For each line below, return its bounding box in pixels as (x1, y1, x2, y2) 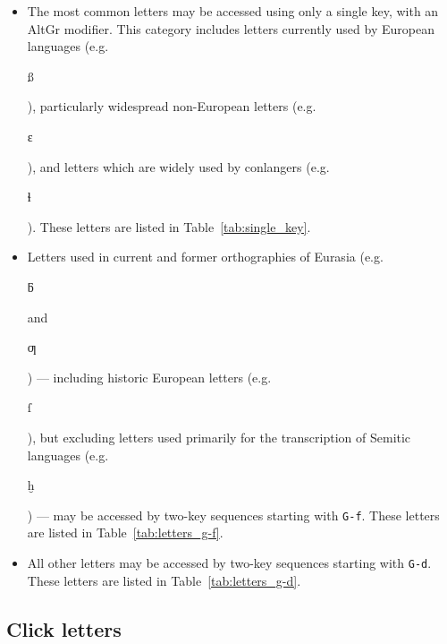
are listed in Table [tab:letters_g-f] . (27, 523, 223, 542)
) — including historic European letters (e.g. (27, 367, 272, 386)
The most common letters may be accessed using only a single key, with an (27, 2, 439, 20)
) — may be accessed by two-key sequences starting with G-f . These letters (27, 505, 440, 524)
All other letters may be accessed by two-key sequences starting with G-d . (27, 553, 432, 571)
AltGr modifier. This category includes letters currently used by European (27, 19, 434, 38)
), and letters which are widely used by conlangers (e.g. (27, 157, 330, 176)
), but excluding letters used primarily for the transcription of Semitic (27, 427, 411, 446)
